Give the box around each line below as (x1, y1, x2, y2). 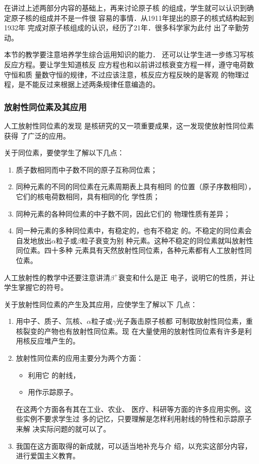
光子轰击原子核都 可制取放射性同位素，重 (116, 316, 253, 326)
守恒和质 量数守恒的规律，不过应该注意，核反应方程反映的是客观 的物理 (4, 69, 242, 79)
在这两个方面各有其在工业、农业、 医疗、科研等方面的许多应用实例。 (16, 403, 245, 414)
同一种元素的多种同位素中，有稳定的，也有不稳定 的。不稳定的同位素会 (16, 225, 252, 236)
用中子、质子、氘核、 (16, 316, 87, 326)
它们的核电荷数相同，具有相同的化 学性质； (16, 191, 160, 201)
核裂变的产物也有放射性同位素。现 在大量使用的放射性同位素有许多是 (16, 325, 245, 336)
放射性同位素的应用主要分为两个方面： (16, 353, 143, 363)
